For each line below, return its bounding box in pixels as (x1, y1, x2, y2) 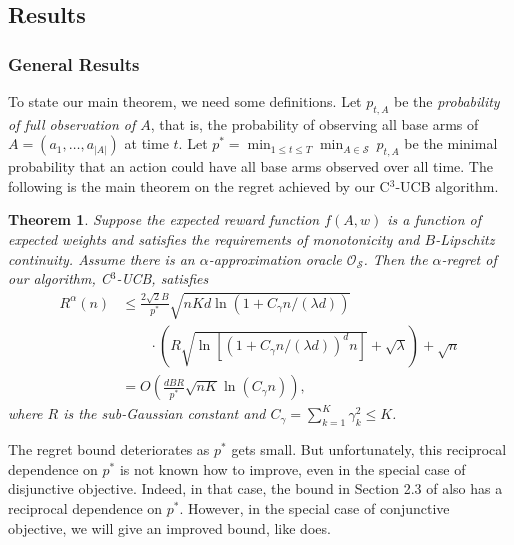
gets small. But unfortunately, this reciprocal (231, 439, 507, 460)
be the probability (394, 91, 500, 111)
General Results (8, 51, 140, 76)
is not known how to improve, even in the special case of (119, 458, 466, 479)
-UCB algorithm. (395, 175, 499, 196)
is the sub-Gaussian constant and (63, 403, 266, 424)
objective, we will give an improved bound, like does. (8, 517, 331, 538)
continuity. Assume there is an (8, 248, 195, 269)
